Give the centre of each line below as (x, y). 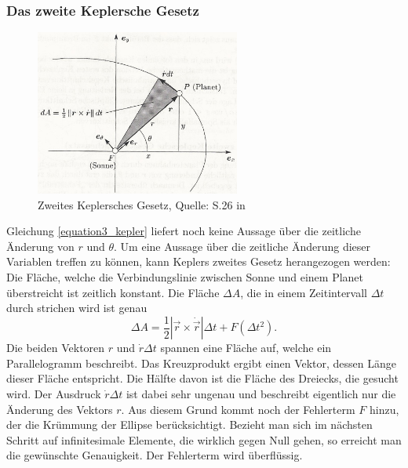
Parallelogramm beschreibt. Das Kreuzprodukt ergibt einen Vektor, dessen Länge (202, 363)
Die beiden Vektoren (56, 348)
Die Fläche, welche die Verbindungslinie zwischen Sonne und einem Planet (185, 276)
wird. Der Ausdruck (54, 393)
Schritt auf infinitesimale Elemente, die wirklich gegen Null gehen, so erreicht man (204, 439)
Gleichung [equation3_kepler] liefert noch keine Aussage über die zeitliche (184, 231)
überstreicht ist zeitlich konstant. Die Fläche (113, 292)
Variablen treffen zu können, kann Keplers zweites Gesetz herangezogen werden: (199, 261)
